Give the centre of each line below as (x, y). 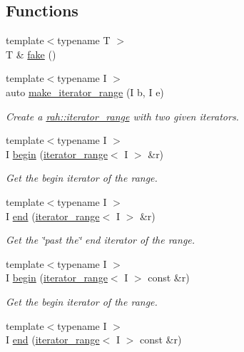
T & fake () (31, 54)
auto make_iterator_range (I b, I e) (85, 92)
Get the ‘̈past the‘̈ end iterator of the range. (101, 240)
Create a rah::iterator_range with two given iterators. (122, 116)
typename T (84, 40)
